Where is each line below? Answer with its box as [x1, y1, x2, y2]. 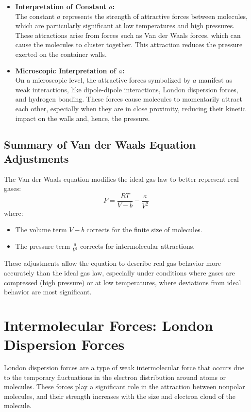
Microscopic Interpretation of [15, 65, 116, 75]
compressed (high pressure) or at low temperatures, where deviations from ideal [4, 277, 241, 287]
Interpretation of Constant [15, 1, 106, 11]
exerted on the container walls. [15, 49, 107, 59]
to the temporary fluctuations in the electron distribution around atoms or [4, 372, 226, 382]
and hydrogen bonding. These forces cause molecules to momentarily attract [15, 94, 242, 104]
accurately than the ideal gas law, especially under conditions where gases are [4, 267, 235, 277]
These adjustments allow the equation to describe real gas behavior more [4, 258, 221, 268]
